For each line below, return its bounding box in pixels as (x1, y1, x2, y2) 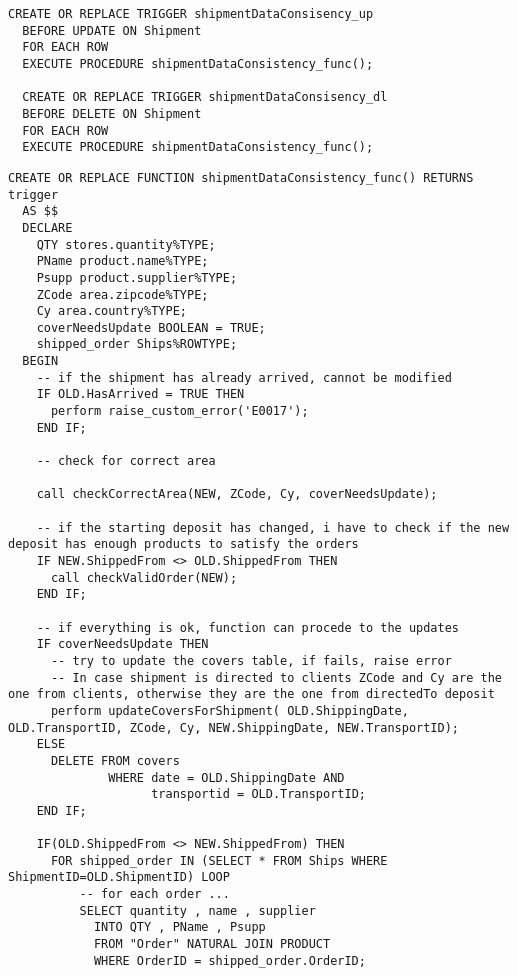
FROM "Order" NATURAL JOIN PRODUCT (93, 937, 331, 952)
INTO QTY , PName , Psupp (93, 920, 266, 935)
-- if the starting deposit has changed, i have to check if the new (36, 520, 510, 535)
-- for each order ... (79, 887, 230, 902)
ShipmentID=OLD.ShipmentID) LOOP (8, 870, 230, 885)
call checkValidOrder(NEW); (50, 570, 238, 585)
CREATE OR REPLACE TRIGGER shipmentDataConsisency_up (8, 7, 374, 21)
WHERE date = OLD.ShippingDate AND (108, 770, 345, 785)
